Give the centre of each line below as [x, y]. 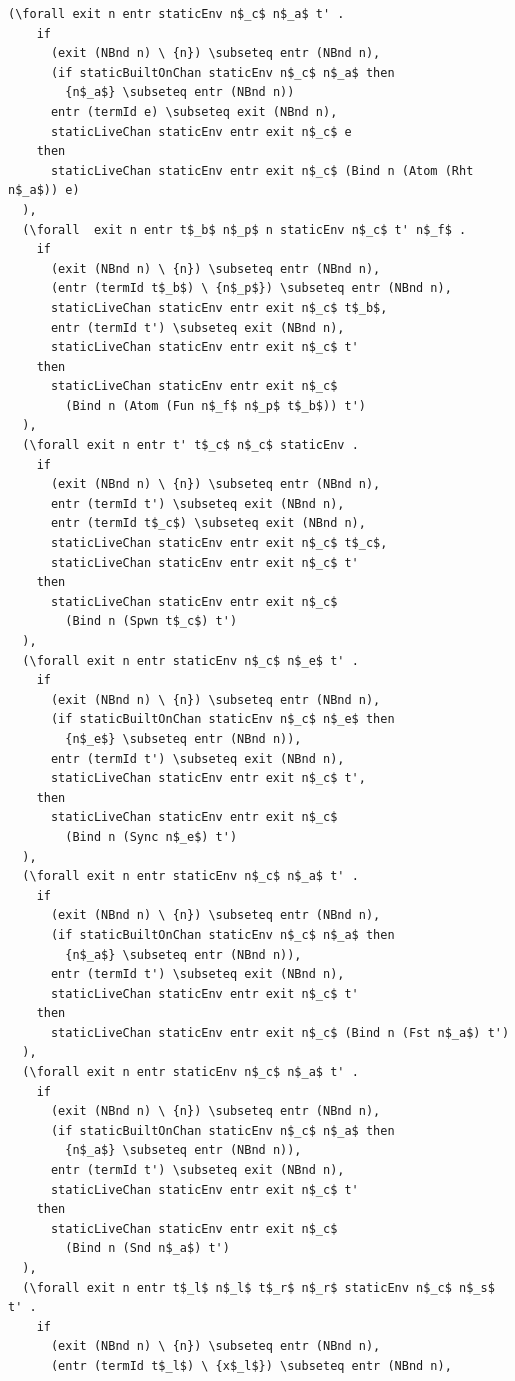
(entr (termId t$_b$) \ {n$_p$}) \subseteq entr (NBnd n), [251, 288]
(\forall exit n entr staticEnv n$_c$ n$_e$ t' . [190, 660]
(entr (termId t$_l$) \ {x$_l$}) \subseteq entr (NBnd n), [251, 1365]
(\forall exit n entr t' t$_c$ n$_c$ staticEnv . [190, 445]
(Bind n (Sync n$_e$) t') [151, 836]
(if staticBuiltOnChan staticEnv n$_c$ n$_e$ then [222, 719]
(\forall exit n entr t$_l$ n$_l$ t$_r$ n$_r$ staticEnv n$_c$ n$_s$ [258, 1287]
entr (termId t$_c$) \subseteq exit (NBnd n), [208, 523]
